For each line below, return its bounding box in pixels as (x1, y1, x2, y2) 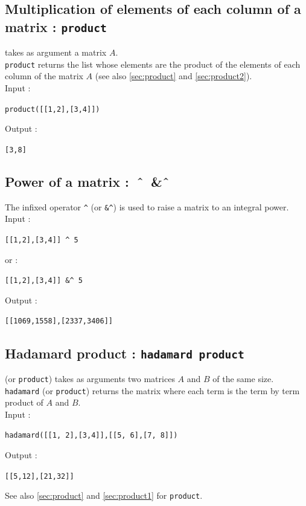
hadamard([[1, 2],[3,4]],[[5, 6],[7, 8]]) (5, 431, 178, 440)
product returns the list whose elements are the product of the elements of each (5, 57, 301, 70)
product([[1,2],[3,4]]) (5, 105, 100, 114)
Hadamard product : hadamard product (5, 343, 244, 362)
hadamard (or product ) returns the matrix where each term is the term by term (5, 384, 300, 397)
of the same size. (212, 372, 274, 384)
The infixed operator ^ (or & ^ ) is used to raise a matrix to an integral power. (5, 200, 289, 213)
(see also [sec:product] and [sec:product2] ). (95, 70, 252, 82)
